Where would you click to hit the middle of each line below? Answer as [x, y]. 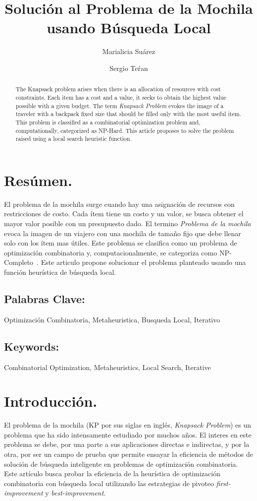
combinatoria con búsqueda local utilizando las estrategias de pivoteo [109, 483]
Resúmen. [38, 180]
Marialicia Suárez [129, 51]
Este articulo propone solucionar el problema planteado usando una [143, 262]
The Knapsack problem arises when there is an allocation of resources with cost [118, 89]
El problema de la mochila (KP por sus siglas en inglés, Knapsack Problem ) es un [128, 425]
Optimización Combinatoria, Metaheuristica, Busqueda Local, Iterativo [112, 319]
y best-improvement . [76, 493]
